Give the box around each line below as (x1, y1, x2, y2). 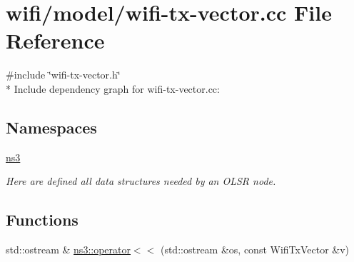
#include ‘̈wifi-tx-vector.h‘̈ (6, 67, 121, 82)
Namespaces (6, 116, 97, 138)
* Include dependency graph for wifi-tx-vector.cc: (6, 81, 220, 96)
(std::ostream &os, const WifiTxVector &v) (160, 242, 350, 257)
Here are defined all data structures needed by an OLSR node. (6, 173, 276, 188)
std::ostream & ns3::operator (6, 242, 131, 257)
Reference (6, 26, 105, 55)
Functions (6, 208, 79, 231)
